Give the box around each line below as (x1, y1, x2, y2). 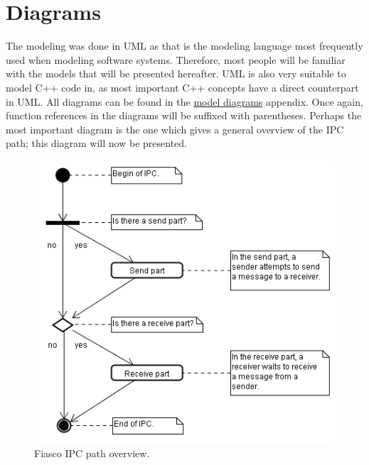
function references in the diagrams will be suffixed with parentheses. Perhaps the (6, 108, 362, 123)
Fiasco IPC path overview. (34, 445, 150, 460)
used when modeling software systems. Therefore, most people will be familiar (6, 52, 346, 67)
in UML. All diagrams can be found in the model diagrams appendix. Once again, (6, 94, 363, 109)
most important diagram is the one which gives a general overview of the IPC (6, 121, 344, 136)
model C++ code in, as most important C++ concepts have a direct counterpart (6, 80, 359, 94)
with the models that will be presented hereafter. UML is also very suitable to (6, 66, 346, 81)
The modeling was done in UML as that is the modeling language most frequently (6, 38, 363, 53)
